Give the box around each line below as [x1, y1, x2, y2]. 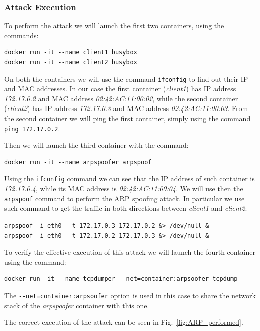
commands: [4, 30, 39, 40]
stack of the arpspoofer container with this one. [4, 300, 149, 310]
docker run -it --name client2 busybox [4, 59, 137, 66]
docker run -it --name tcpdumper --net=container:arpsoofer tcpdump [4, 275, 238, 283]
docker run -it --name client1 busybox [4, 49, 137, 56]
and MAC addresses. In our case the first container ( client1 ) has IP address [4, 83, 236, 94]
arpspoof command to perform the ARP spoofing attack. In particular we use [4, 193, 245, 203]
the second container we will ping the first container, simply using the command [4, 113, 251, 124]
